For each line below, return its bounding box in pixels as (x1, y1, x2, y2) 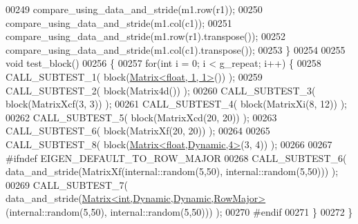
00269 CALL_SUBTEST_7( (6, 177, 128, 192)
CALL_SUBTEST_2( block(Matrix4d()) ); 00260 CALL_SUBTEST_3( (6, 83, 316, 97)
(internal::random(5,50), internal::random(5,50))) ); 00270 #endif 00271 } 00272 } (6, 204, 353, 218)
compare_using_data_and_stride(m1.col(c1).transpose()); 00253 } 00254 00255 (6, 42, 346, 57)
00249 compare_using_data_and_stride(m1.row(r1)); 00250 (6, 2, 263, 16)
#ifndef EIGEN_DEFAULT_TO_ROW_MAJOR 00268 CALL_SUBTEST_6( (6, 150, 347, 165)
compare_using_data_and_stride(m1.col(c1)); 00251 (6, 15, 232, 30)
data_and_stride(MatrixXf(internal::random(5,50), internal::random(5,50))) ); (6, 164, 339, 179)
